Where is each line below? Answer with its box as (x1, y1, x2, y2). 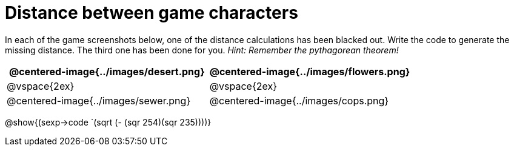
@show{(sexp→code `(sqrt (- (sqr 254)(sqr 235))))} (5, 116, 212, 127)
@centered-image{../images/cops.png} (209, 94, 389, 107)
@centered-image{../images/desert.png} (8, 65, 205, 78)
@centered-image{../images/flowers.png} (209, 65, 410, 78)
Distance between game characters (5, 2, 298, 23)
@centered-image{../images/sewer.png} (7, 94, 191, 107)
